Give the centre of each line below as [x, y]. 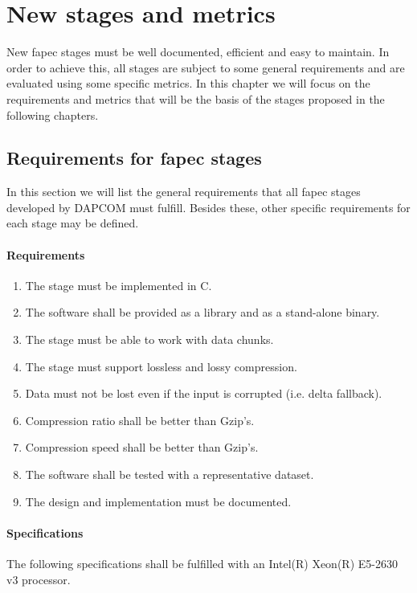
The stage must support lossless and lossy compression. [161, 366]
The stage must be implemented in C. [119, 285]
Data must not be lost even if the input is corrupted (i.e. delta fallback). [204, 393]
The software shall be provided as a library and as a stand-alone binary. [202, 312]
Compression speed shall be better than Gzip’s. [142, 447]
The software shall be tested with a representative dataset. [170, 474]
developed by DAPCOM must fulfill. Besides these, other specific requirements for [208, 207]
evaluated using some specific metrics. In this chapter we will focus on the [188, 83]
